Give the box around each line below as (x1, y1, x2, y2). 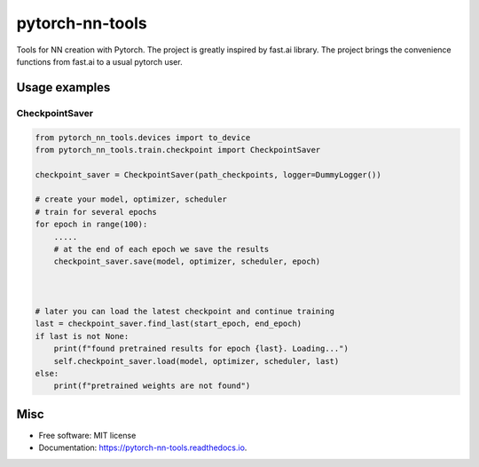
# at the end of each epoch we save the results (53, 244, 270, 255)
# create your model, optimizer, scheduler (35, 194, 228, 204)
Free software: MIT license (38, 430, 137, 440)
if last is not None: (35, 331, 130, 341)
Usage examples (16, 80, 111, 95)
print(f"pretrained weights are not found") (53, 381, 251, 391)
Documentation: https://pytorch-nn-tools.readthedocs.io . (38, 442, 247, 453)
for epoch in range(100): (35, 219, 148, 230)
